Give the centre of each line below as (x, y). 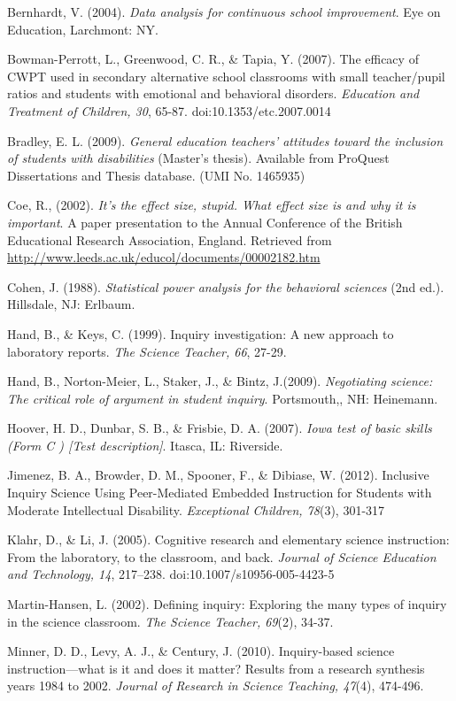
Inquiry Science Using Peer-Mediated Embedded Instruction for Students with (220, 493)
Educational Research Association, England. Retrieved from (170, 239)
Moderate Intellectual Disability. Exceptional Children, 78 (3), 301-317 (196, 509)
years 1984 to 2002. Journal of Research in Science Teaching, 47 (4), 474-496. (216, 686)
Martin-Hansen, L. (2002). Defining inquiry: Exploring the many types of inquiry (227, 604)
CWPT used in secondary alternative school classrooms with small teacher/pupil (226, 76)
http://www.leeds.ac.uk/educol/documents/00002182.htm (164, 257)
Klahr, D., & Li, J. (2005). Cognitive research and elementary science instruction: (228, 539)
